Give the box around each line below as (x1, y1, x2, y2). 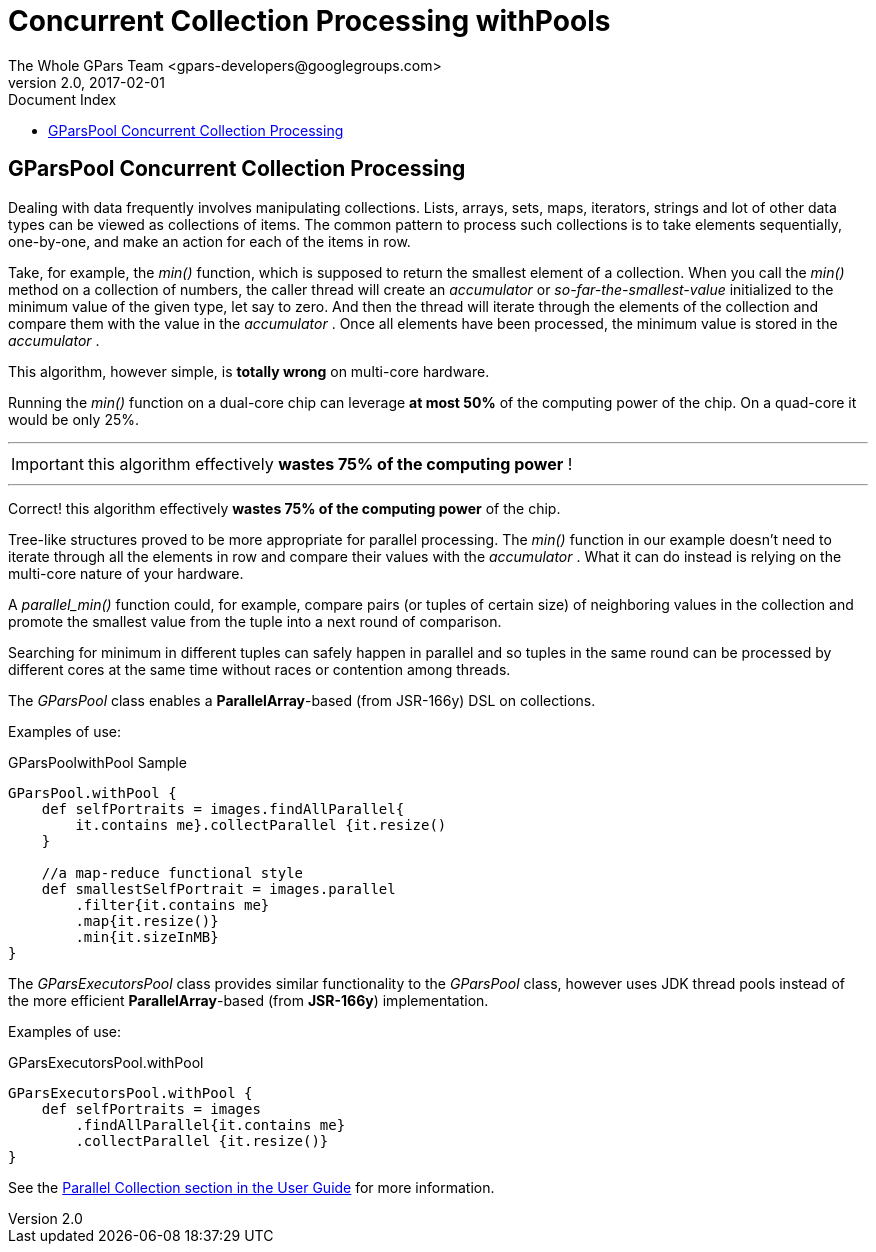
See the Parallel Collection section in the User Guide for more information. (8, 1178, 495, 1196)
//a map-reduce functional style (41, 864, 304, 881)
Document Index (8, 90, 117, 108)
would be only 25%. (8, 410, 140, 428)
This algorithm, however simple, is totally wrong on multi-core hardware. (8, 362, 490, 380)
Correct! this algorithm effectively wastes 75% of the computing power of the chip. (8, 499, 561, 517)
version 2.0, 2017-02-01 (8, 73, 165, 91)
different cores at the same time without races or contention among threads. (8, 660, 511, 678)
